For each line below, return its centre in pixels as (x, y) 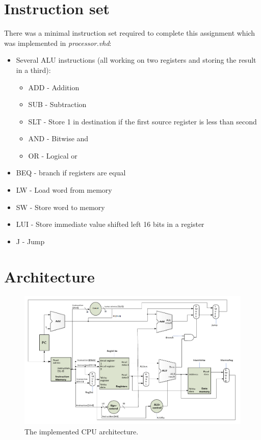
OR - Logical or (53, 155)
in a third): (33, 70)
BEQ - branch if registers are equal (71, 173)
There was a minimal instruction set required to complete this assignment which (130, 33)
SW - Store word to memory (60, 207)
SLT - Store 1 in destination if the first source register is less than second (142, 121)
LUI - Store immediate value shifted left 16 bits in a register (110, 224)
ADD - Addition (54, 87)
